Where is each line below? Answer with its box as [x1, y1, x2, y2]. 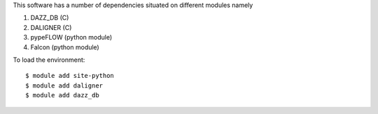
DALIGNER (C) [30, 23, 72, 31]
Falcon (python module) [30, 42, 99, 51]
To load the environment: [13, 56, 85, 64]
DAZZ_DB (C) [30, 14, 69, 22]
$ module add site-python [25, 72, 115, 80]
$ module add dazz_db [25, 91, 99, 99]
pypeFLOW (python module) [30, 33, 113, 42]
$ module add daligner [25, 81, 104, 90]
